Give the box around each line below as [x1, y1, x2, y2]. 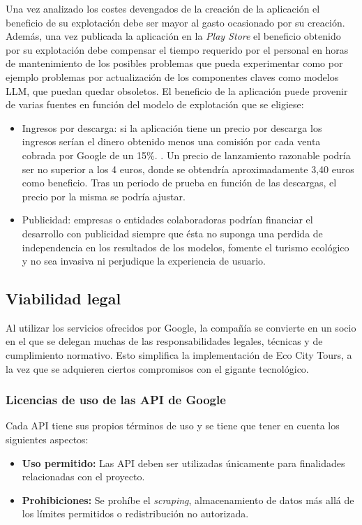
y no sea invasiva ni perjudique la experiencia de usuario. [22, 253, 266, 268]
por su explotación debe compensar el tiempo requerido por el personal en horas [6, 42, 349, 57]
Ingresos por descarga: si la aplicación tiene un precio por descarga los [22, 120, 322, 135]
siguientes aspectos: [6, 432, 89, 447]
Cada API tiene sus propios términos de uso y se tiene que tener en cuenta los [6, 418, 340, 433]
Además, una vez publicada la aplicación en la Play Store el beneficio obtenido [6, 29, 341, 43]
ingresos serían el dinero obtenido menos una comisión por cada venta [22, 134, 321, 149]
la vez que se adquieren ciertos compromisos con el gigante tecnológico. [6, 361, 309, 376]
